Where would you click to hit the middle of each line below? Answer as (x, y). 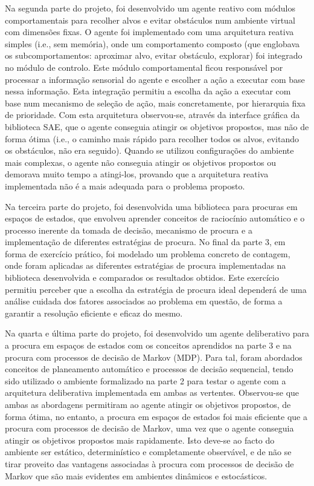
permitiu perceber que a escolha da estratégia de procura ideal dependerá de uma (156, 289)
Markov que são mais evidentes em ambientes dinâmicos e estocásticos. (136, 475)
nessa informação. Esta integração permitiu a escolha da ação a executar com (148, 91)
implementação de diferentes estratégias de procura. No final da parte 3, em (145, 242)
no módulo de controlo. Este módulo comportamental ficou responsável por (144, 67)
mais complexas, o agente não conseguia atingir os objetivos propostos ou (140, 162)
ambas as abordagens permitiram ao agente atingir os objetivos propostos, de (148, 404)
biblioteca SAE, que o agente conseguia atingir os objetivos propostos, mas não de (157, 126)
